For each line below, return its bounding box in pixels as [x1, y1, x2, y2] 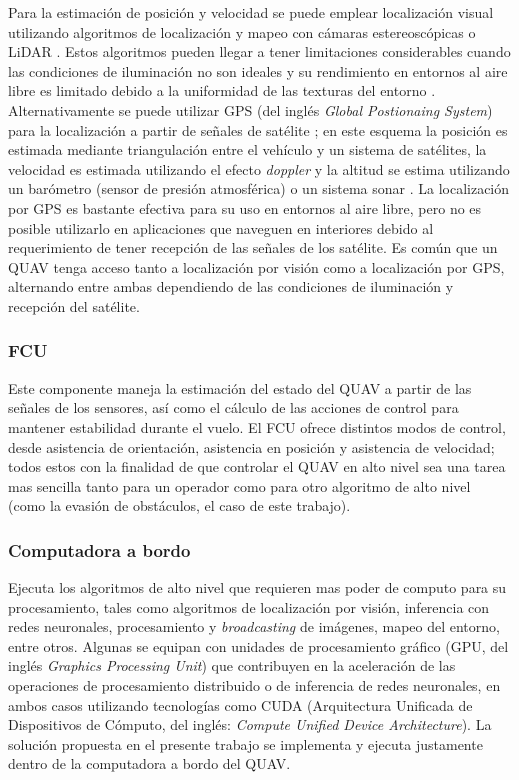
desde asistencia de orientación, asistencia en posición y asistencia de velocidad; [8, 436, 495, 457]
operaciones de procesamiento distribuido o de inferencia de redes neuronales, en [8, 675, 501, 696]
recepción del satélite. [8, 295, 140, 316]
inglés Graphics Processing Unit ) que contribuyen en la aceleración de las [8, 655, 456, 676]
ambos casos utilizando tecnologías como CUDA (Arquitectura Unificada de [8, 694, 473, 715]
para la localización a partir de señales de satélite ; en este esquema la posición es [8, 119, 508, 140]
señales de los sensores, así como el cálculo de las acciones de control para [8, 397, 459, 418]
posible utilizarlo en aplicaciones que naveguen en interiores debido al [8, 217, 434, 238]
